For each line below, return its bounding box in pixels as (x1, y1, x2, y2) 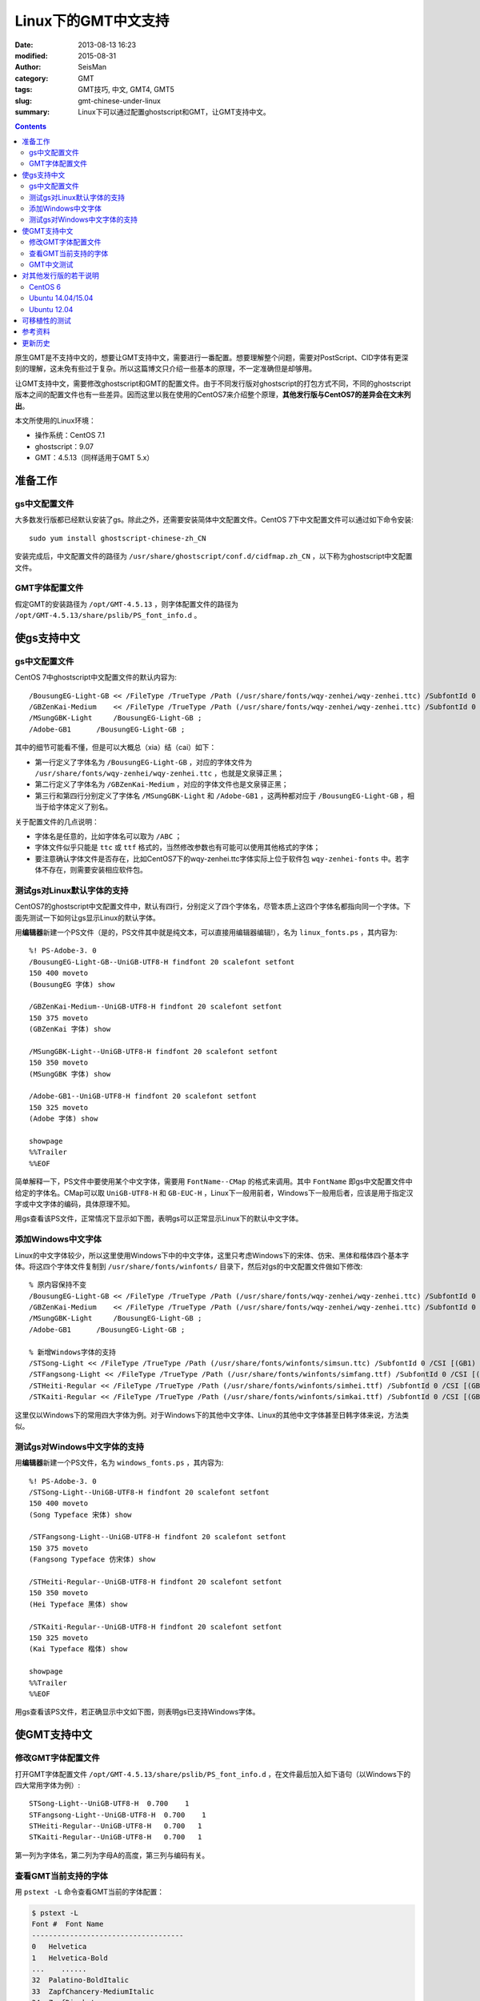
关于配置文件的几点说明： (14, 816, 99, 826)
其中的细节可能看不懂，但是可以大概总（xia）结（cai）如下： (14, 743, 217, 752)
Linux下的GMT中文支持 (14, 12, 170, 30)
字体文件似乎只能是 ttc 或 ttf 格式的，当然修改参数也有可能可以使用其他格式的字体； (34, 843, 321, 852)
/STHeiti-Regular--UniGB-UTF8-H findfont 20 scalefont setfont (29, 1578, 282, 1586)
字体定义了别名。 (55, 802, 112, 812)
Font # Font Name (31, 1919, 104, 1929)
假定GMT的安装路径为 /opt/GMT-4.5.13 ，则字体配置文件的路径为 (14, 599, 239, 608)
